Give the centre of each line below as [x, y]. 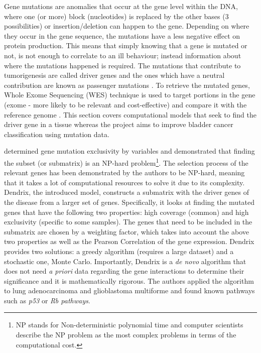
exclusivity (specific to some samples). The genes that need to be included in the [128, 222]
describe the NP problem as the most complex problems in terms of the [126, 335]
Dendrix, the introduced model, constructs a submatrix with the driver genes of [127, 192]
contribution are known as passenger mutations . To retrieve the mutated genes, [127, 85]
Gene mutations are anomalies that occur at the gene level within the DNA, [121, 6]
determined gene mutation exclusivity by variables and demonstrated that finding [129, 151]
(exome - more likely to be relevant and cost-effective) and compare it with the [125, 104]
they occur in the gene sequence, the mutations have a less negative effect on [122, 35]
